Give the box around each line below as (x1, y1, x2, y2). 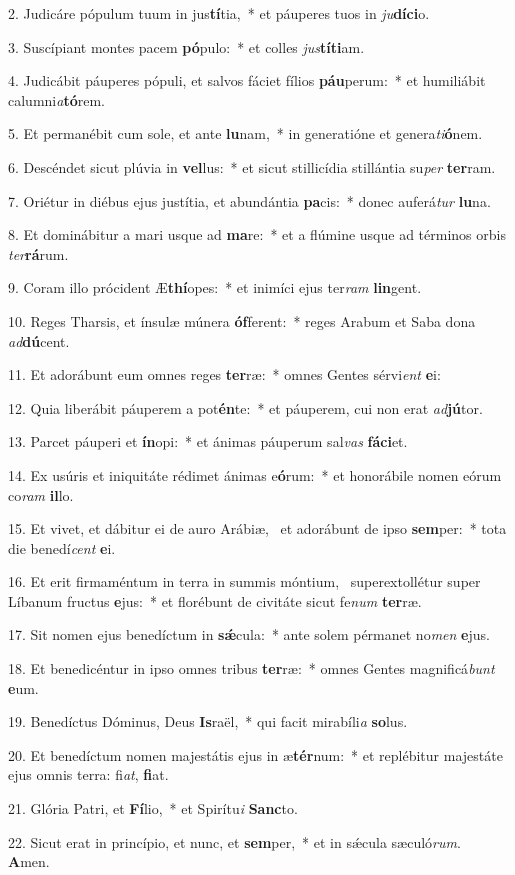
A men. (8, 851, 50, 872)
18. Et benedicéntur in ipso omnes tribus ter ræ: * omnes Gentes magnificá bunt (8, 658, 495, 679)
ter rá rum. (8, 243, 69, 264)
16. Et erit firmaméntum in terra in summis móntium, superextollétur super (8, 571, 481, 592)
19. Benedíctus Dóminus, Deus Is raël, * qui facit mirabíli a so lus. (8, 711, 408, 732)
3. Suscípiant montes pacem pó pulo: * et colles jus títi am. (8, 36, 365, 57)
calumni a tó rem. (8, 89, 105, 110)
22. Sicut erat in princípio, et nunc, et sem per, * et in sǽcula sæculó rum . (8, 831, 461, 852)
